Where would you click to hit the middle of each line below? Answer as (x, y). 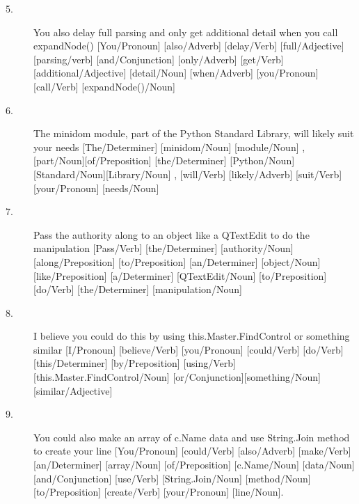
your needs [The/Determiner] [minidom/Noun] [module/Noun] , (169, 147)
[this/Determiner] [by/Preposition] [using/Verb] (135, 363)
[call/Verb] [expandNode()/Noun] (104, 86)
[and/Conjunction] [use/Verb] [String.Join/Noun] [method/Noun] (172, 478)
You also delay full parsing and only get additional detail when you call (186, 32)
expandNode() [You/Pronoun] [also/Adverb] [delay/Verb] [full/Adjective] (189, 46)
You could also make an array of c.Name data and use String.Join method (192, 437)
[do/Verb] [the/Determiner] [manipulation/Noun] (138, 289)
